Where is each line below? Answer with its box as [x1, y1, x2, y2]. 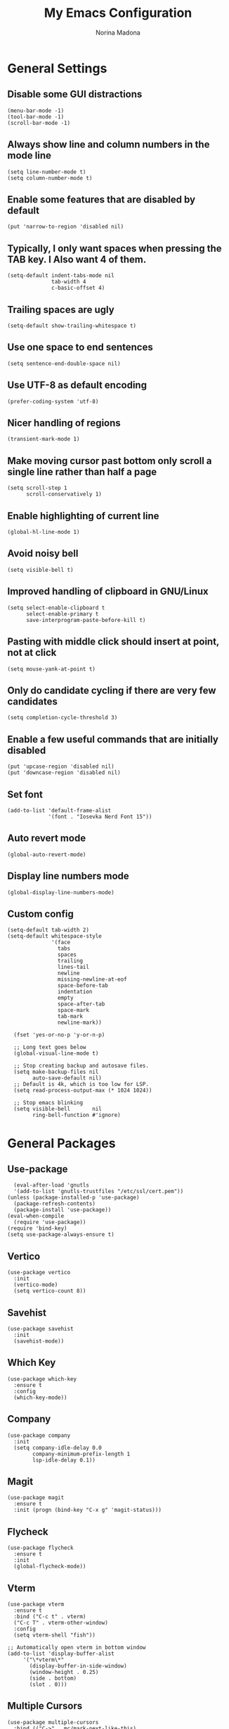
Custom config [7, 908, 74, 920]
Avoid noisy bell [7, 548, 79, 560]
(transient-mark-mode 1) [7, 436, 80, 443]
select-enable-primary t [25, 610, 99, 618]
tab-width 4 [51, 279, 86, 286]
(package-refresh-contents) [13, 1200, 96, 1207]
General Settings [7, 60, 107, 76]
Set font [7, 788, 44, 800]
